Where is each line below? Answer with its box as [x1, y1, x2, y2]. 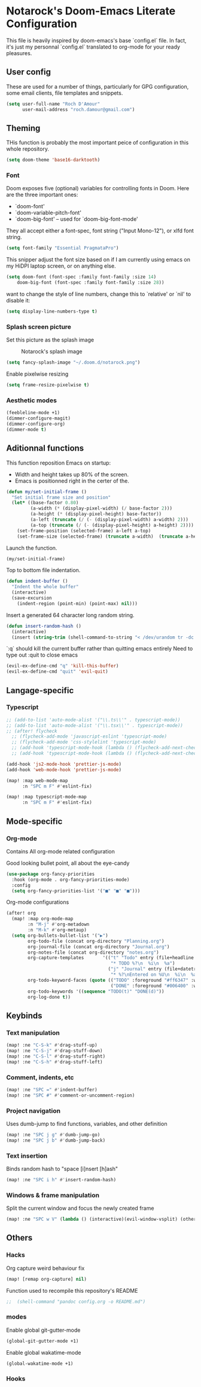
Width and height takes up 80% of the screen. [14, 471, 129, 478]
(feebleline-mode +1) [6, 410, 60, 416]
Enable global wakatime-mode [6, 1349, 81, 1356]
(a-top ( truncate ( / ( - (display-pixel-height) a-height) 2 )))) [30, 522, 194, 528]
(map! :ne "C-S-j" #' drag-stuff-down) [6, 1047, 103, 1054]
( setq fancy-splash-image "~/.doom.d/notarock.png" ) [6, 360, 141, 366]
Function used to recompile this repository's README [6, 1287, 138, 1294]
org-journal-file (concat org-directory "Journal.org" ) [28, 943, 170, 949]
